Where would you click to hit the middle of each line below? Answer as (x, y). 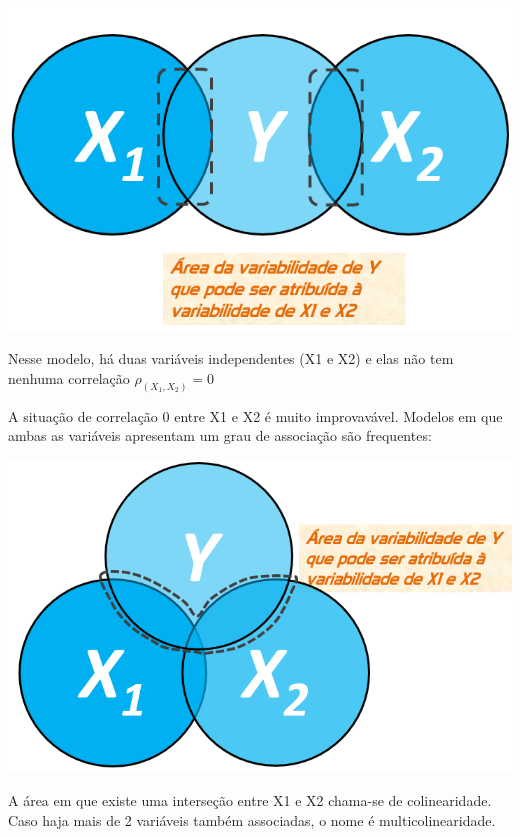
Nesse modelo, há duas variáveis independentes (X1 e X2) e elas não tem (231, 358)
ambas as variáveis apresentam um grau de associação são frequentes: (220, 435)
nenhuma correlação (69, 378)
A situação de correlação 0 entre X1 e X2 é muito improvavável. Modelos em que (255, 415)
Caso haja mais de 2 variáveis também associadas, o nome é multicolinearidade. (252, 819)
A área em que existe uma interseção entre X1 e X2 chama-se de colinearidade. (250, 800)
